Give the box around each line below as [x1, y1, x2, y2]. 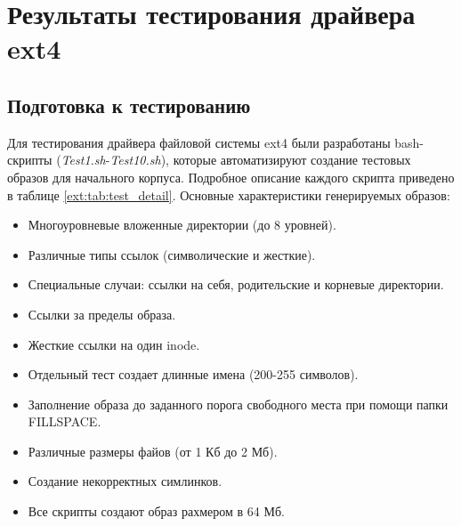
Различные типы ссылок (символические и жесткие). [28, 245, 316, 263]
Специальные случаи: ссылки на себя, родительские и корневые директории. [28, 275, 444, 294]
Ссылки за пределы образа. [28, 304, 176, 323]
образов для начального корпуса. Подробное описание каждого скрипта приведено [7, 167, 455, 186]
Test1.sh [61, 150, 106, 169]
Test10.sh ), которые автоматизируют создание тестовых [109, 150, 411, 169]
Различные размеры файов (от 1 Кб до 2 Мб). [28, 441, 278, 460]
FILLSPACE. [28, 412, 101, 431]
